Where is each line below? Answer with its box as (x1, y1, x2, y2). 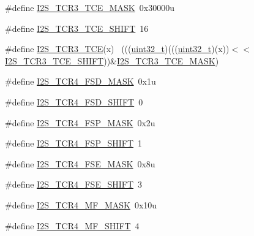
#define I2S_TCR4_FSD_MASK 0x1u (5, 75, 156, 88)
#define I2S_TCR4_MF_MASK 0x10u (5, 198, 157, 211)
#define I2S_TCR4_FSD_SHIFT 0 (5, 95, 143, 108)
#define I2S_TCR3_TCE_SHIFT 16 (5, 21, 149, 34)
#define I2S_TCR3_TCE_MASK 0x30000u (5, 1, 174, 13)
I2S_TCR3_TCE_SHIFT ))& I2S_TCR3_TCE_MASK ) (5, 54, 219, 67)
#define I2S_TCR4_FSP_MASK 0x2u (5, 116, 155, 129)
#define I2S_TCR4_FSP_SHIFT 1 (5, 137, 143, 150)
